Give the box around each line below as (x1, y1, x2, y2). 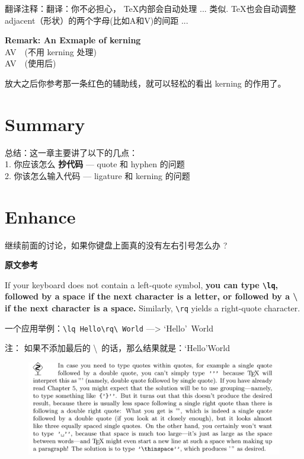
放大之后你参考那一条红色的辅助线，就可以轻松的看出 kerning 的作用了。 (5, 76, 286, 89)
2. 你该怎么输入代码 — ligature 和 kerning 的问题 (5, 169, 190, 181)
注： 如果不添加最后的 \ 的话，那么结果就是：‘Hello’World (5, 342, 231, 354)
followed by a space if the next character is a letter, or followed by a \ (5, 290, 298, 302)
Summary (5, 111, 85, 136)
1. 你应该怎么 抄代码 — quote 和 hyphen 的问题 (5, 158, 185, 170)
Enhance (5, 204, 76, 228)
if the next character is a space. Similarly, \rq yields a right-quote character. (5, 302, 300, 314)
